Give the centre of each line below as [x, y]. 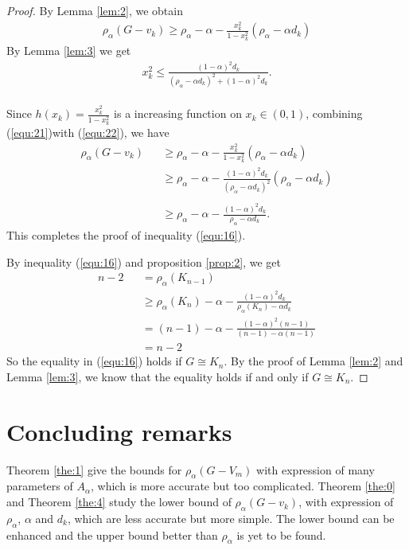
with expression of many [316, 469]
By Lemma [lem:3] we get [69, 51]
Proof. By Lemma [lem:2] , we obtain [95, 10]
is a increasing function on [178, 113]
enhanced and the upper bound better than [112, 534]
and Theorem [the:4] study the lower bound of [119, 502]
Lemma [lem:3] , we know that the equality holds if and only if [158, 376]
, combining [334, 113]
